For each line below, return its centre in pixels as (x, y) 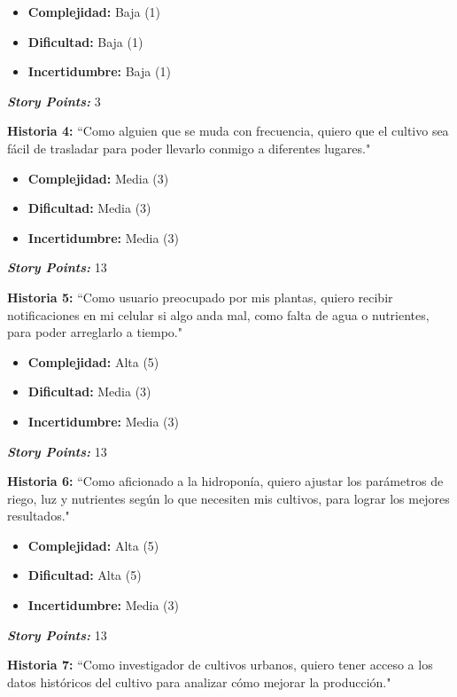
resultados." (39, 516)
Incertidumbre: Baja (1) (99, 71)
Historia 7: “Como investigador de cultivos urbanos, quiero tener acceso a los (220, 665)
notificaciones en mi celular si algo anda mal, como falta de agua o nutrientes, (218, 314)
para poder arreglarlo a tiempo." (95, 332)
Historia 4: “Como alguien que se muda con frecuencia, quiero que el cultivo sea (228, 131)
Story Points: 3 (54, 101)
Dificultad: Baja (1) (85, 41)
